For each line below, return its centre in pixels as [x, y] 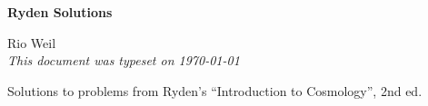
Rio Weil [32, 42]
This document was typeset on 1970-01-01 [124, 60]
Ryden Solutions [60, 12]
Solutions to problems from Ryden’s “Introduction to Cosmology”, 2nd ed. [215, 90]
